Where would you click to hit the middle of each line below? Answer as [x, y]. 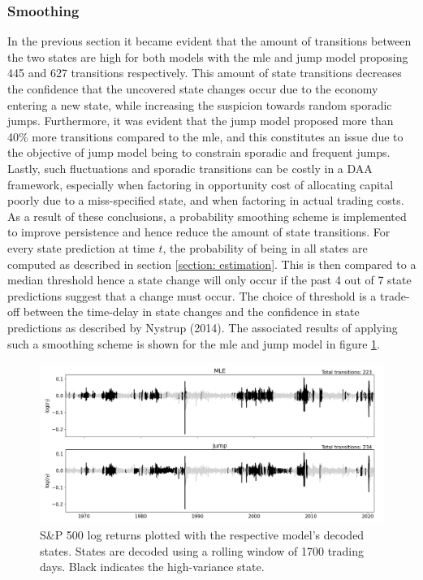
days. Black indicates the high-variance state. [152, 567]
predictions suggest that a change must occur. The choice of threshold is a [192, 295]
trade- [395, 295]
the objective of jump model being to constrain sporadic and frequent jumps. [199, 152]
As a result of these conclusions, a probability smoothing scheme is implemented [207, 216]
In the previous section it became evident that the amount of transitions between [209, 41]
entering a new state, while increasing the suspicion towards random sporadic [200, 104]
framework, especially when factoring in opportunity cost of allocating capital [201, 184]
